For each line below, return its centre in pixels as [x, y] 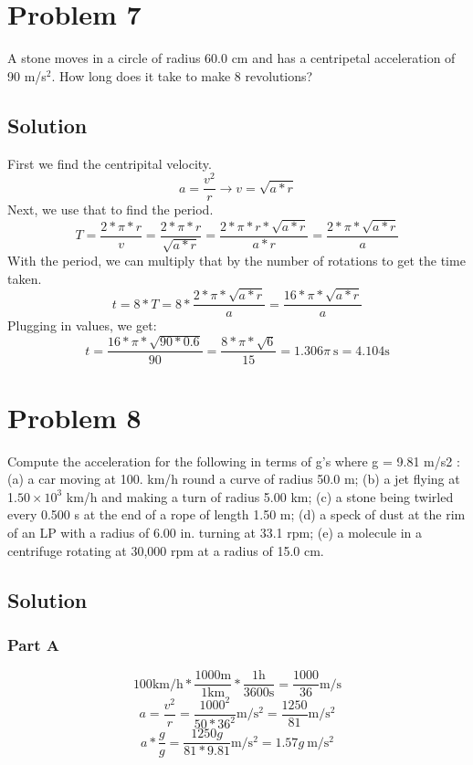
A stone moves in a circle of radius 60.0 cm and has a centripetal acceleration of [231, 58]
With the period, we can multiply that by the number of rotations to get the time [236, 261]
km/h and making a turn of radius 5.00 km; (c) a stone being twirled [260, 496]
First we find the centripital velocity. [110, 163]
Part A [34, 644]
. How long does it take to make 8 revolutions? [182, 75]
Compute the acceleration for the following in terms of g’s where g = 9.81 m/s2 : [234, 461]
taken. [25, 278]
